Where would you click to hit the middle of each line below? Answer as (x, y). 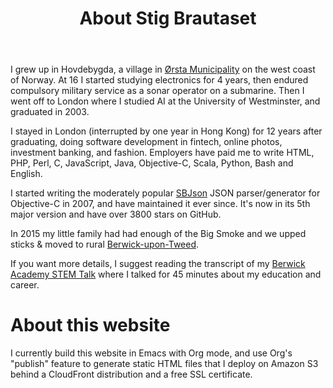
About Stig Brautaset (168, 18)
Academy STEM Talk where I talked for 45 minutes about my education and (166, 274)
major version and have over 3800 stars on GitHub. (116, 214)
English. (26, 174)
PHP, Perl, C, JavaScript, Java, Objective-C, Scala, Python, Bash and (152, 163)
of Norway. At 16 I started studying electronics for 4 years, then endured (159, 80)
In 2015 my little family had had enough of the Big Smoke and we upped (158, 234)
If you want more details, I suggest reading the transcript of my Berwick (158, 264)
